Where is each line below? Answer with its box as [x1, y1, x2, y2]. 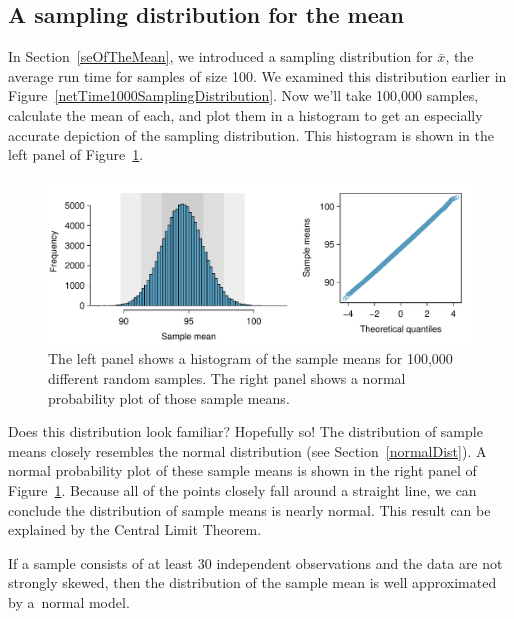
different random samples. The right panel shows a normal [48, 367, 406, 388]
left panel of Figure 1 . [8, 144, 144, 165]
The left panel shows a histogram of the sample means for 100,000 [48, 348, 453, 369]
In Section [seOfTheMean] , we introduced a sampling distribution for [8, 46, 433, 67]
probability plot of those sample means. [48, 387, 290, 408]
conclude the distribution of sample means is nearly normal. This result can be [8, 499, 491, 520]
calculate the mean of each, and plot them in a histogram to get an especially [8, 104, 483, 125]
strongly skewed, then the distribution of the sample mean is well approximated [8, 572, 497, 593]
